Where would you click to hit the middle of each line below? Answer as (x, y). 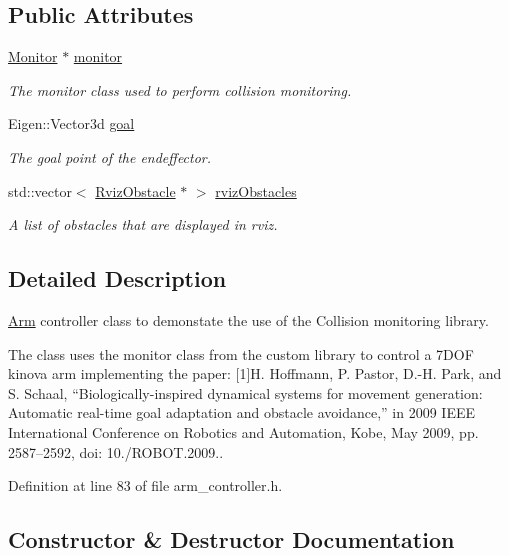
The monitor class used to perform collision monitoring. (180, 89)
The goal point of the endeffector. (110, 156)
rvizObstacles (256, 190)
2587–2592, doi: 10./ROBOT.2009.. (116, 451)
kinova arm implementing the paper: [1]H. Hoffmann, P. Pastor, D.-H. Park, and (255, 373)
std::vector (40, 190)
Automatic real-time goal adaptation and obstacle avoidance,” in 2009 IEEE (241, 412)
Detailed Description (117, 278)
